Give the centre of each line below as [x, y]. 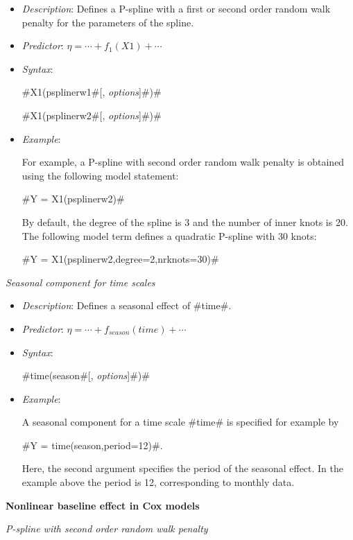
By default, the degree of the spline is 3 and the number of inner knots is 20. [185, 221]
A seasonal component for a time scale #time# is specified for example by [180, 422]
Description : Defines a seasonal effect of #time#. [127, 305]
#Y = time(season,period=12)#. [92, 445]
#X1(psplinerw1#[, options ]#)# [92, 92]
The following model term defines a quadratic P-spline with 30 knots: [169, 235]
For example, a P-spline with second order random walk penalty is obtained [183, 162]
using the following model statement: [100, 175]
